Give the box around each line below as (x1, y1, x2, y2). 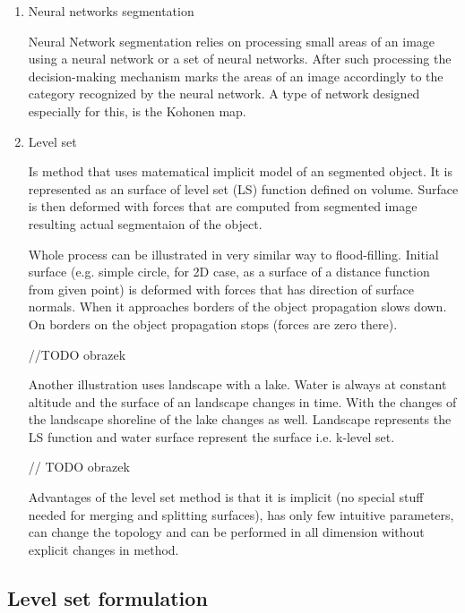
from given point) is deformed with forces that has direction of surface (28, 279, 415, 298)
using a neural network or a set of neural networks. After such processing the (28, 49, 452, 68)
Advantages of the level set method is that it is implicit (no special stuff (28, 488, 424, 507)
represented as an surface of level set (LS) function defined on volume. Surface (28, 179, 459, 198)
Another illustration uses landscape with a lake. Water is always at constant (28, 375, 447, 394)
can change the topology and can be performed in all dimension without (28, 523, 425, 541)
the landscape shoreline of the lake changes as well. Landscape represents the (28, 410, 452, 429)
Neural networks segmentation (28, 2, 194, 20)
